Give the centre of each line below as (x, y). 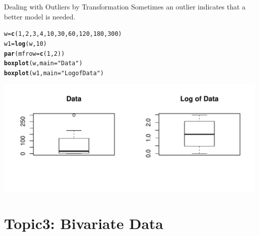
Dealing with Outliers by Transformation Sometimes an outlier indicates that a (125, 6)
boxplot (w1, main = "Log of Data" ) (54, 73)
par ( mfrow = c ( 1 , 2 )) (34, 54)
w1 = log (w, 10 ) (25, 44)
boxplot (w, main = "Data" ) (43, 63)
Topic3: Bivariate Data (84, 223)
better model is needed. (40, 16)
